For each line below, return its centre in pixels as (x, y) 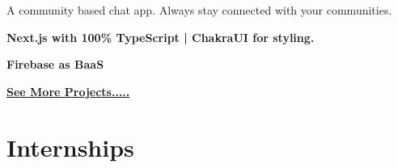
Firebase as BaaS (55, 64)
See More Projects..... (68, 91)
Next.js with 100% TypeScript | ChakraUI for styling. (161, 37)
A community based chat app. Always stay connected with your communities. (199, 10)
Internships (70, 147)
